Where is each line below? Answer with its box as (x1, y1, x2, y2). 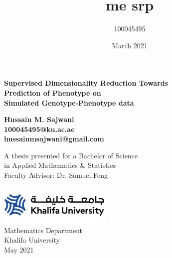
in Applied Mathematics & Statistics (4, 160, 116, 170)
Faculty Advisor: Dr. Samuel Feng (4, 170, 108, 180)
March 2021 (112, 40, 148, 50)
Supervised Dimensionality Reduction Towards (4, 78, 169, 88)
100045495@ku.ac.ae (4, 124, 75, 134)
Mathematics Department (4, 225, 83, 235)
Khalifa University (4, 235, 60, 245)
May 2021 (4, 244, 34, 255)
